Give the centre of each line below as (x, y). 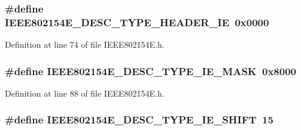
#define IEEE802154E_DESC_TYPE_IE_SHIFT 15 (139, 120)
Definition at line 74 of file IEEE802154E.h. (85, 44)
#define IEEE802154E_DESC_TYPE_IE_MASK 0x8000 (150, 71)
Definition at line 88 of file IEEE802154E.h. (85, 93)
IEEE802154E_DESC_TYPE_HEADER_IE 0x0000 (137, 22)
